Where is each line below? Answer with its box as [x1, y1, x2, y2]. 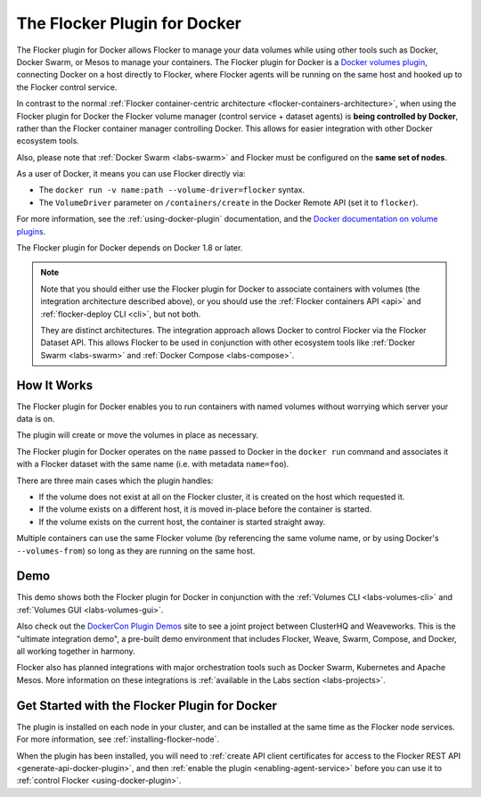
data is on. [16, 414, 55, 424]
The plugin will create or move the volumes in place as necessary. [16, 430, 258, 440]
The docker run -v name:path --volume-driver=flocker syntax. [38, 185, 306, 195]
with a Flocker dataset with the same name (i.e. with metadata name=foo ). [16, 459, 289, 470]
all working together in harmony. [16, 646, 135, 657]
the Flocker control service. [16, 81, 118, 93]
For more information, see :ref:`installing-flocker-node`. [16, 734, 220, 744]
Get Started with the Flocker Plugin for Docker [16, 698, 278, 713]
